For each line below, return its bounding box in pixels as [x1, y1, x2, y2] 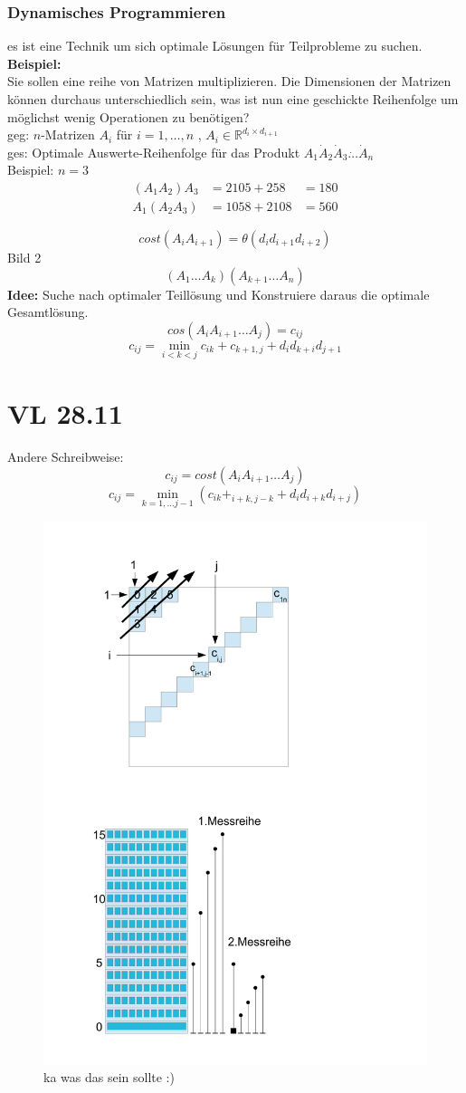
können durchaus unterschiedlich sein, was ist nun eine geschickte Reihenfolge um [7, 90, 459, 108]
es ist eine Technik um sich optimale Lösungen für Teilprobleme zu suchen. [7, 36, 423, 55]
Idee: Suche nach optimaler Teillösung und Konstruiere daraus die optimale [7, 284, 430, 303]
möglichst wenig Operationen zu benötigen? [7, 107, 250, 126]
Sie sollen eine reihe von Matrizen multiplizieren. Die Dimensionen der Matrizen [7, 72, 452, 91]
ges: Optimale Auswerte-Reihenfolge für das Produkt [7, 142, 300, 161]
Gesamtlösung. [7, 302, 89, 321]
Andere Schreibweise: [7, 447, 124, 466]
